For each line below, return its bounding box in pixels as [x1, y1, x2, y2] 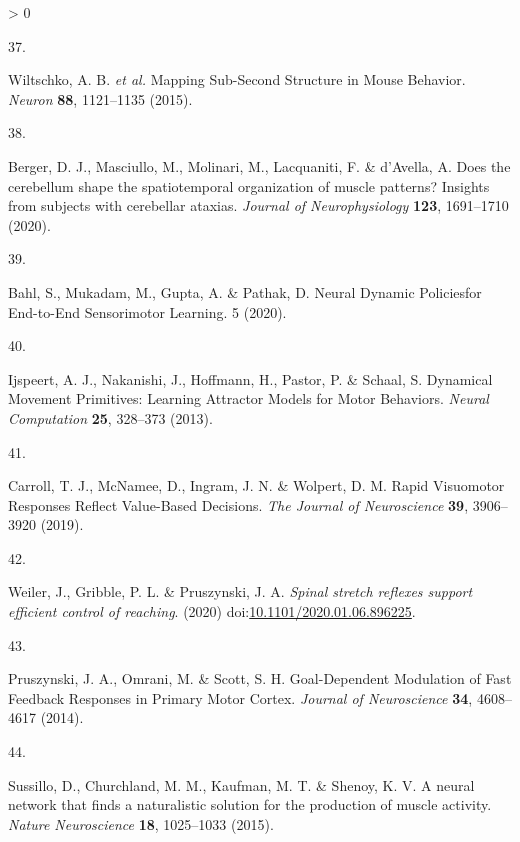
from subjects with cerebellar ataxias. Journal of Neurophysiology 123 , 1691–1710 [8, 195, 509, 216]
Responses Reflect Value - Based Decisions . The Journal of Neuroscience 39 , [8, 494, 469, 515]
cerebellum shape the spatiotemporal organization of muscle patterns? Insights [8, 175, 490, 196]
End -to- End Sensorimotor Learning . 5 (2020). [8, 301, 287, 322]
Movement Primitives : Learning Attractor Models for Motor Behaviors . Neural [8, 388, 489, 409]
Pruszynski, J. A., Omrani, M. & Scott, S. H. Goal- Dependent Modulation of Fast [8, 668, 512, 689]
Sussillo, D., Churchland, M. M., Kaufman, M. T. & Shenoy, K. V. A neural [8, 774, 475, 795]
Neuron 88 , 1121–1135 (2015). [8, 88, 193, 109]
